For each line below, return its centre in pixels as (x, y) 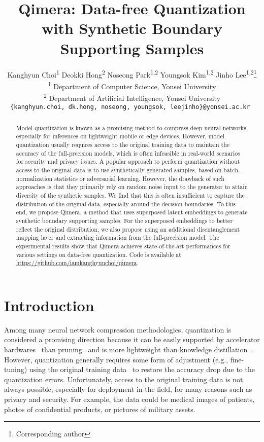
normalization (34, 178)
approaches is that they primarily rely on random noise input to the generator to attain (132, 187)
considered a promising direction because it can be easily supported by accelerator (132, 339)
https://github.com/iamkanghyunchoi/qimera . (77, 263)
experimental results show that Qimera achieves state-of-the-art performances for (123, 246)
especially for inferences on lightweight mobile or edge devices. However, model (120, 136)
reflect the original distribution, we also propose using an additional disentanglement (128, 229)
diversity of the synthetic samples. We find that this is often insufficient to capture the (130, 195)
